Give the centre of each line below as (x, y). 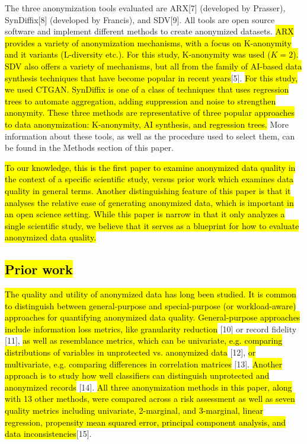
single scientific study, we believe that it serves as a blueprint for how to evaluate (152, 225)
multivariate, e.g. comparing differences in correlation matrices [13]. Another (143, 364)
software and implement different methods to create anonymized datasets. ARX (149, 31)
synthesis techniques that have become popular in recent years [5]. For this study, (151, 77)
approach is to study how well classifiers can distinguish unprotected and (137, 375)
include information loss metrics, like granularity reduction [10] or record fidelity (151, 329)
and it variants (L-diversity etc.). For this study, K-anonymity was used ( (138, 54)
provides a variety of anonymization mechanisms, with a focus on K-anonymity (148, 42)
